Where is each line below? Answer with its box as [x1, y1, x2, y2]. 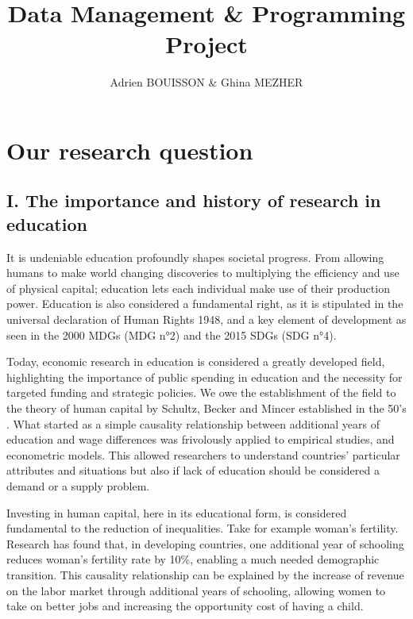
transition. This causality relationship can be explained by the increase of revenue [6, 566, 404, 582]
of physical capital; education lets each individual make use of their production [6, 279, 390, 296]
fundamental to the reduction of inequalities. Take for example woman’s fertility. [6, 520, 399, 536]
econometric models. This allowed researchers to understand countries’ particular [6, 446, 400, 463]
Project [165, 28, 248, 60]
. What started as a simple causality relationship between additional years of [6, 415, 380, 432]
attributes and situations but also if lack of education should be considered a [6, 462, 380, 479]
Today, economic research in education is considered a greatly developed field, [6, 353, 385, 370]
